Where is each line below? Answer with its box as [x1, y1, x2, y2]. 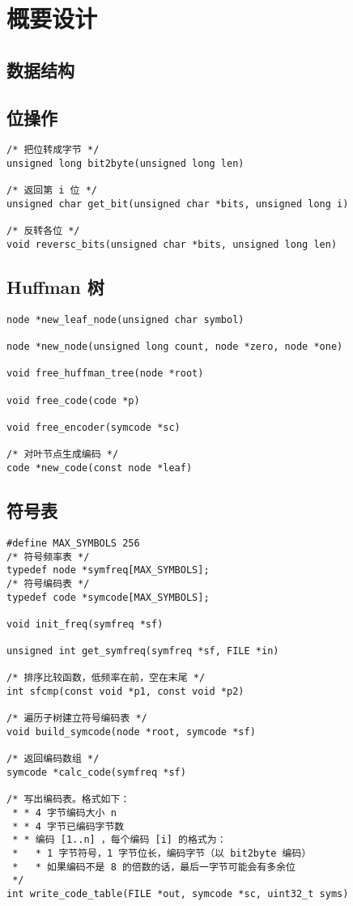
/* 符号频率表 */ [6, 551, 90, 563]
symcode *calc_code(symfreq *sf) [6, 767, 186, 779]
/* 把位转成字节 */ [6, 144, 100, 156]
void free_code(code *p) [6, 394, 140, 406]
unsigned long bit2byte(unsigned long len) [6, 158, 245, 170]
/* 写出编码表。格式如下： [6, 793, 130, 806]
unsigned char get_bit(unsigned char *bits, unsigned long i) [6, 198, 349, 210]
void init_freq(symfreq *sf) [6, 618, 164, 630]
